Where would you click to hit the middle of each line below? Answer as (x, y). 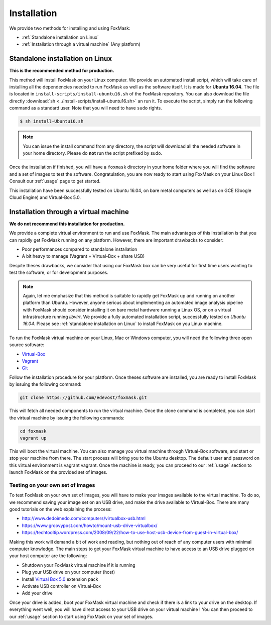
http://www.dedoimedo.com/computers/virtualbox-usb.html (84, 518)
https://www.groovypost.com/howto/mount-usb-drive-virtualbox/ (90, 526)
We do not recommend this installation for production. (67, 224)
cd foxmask (33, 431)
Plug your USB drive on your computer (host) (69, 572)
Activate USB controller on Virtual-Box (61, 586)
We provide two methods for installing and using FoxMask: (70, 28)
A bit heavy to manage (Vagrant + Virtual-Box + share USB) (83, 256)
